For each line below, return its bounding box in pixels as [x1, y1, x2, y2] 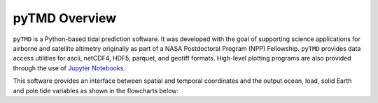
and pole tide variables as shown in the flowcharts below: [13, 86, 178, 95]
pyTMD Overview [13, 10, 117, 26]
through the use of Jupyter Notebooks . [13, 63, 126, 72]
